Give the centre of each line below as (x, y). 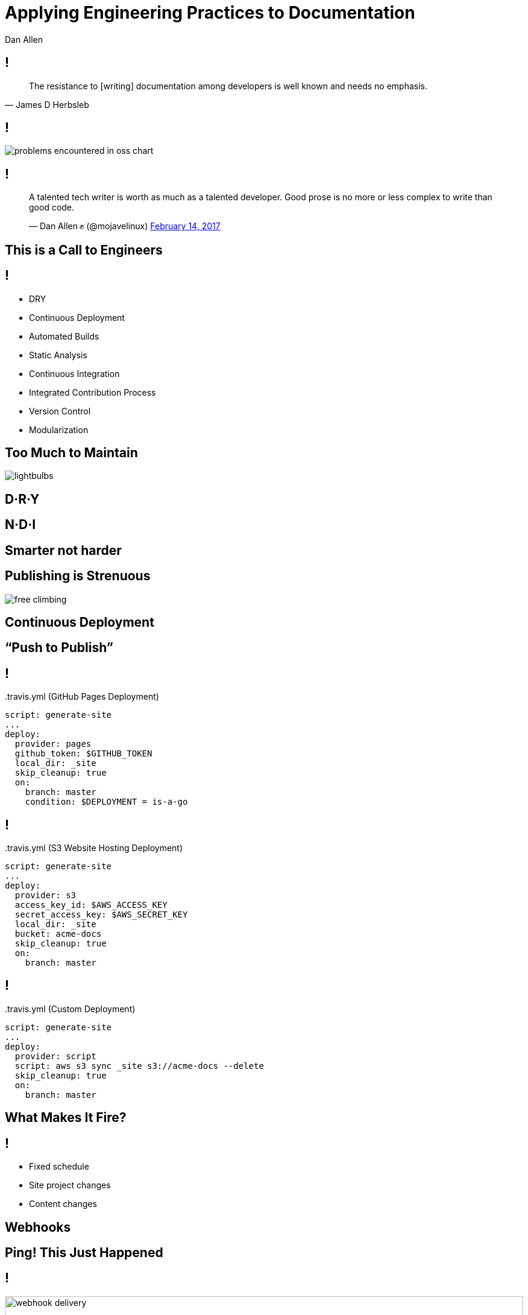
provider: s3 (46, 895)
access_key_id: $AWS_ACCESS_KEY (91, 905)
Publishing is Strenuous (78, 576)
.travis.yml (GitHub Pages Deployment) (82, 697)
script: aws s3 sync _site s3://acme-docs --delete (139, 1066)
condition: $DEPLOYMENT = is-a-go (106, 802)
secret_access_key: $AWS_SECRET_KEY (101, 915)
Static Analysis (58, 355)
